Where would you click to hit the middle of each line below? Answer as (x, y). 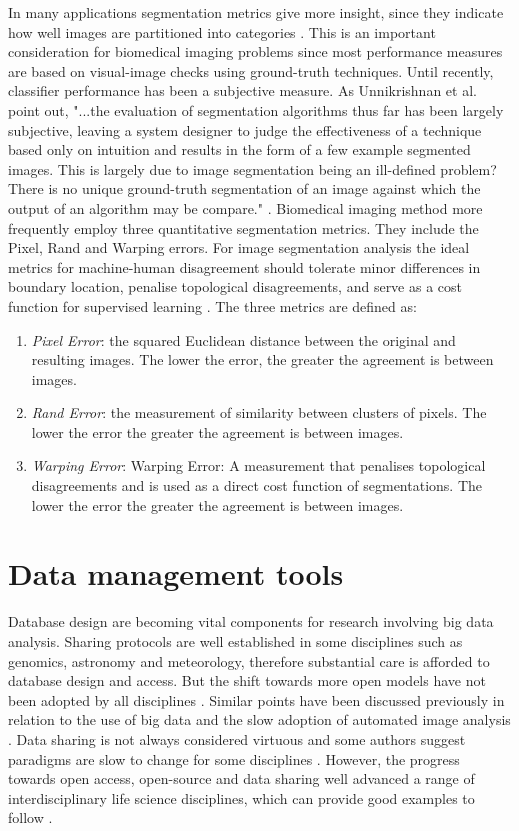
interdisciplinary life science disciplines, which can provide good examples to (241, 797)
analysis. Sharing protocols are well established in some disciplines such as (235, 640)
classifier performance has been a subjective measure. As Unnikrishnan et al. (242, 90)
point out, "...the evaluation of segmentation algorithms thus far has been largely (256, 109)
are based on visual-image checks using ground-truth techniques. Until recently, (251, 70)
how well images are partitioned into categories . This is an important (222, 31)
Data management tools (176, 573)
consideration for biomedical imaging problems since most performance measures (255, 51)
